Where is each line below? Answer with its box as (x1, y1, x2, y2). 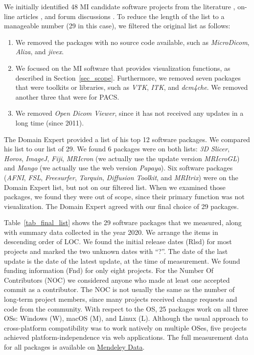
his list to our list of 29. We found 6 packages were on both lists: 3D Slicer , (4, 144, 230, 154)
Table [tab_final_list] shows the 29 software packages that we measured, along (4, 217, 242, 228)
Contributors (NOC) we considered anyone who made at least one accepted (4, 274, 230, 285)
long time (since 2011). (15, 117, 84, 127)
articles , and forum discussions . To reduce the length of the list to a (17, 11, 225, 21)
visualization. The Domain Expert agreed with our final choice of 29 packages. (4, 201, 239, 211)
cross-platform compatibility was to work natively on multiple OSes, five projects (4, 322, 247, 333)
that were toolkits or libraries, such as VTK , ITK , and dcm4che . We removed (15, 82, 248, 92)
